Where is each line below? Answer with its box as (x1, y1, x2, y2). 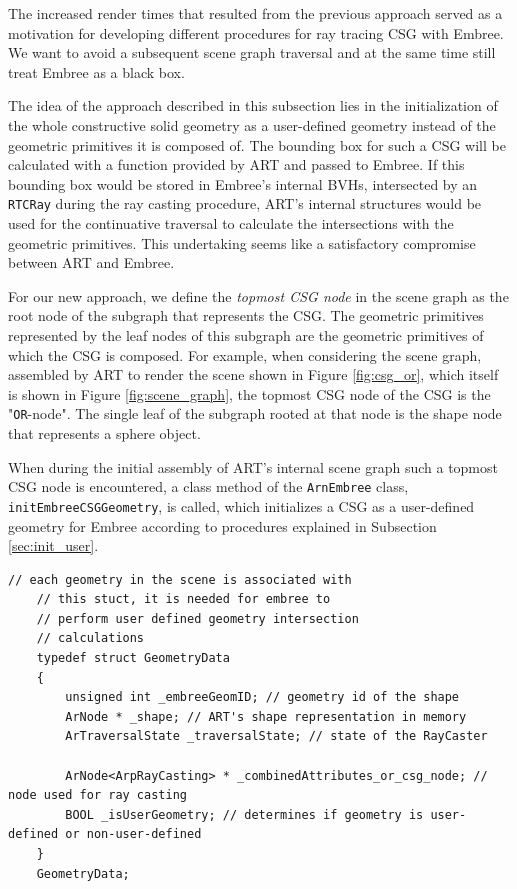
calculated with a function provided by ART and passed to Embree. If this (8, 154, 465, 175)
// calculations (36, 631, 145, 646)
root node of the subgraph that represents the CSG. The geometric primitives (8, 305, 484, 326)
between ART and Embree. (8, 252, 175, 273)
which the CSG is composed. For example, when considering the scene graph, (8, 344, 482, 365)
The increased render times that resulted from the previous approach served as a (8, 3, 503, 23)
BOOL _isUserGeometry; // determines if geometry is (65, 807, 424, 822)
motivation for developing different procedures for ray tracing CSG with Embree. (8, 22, 504, 43)
